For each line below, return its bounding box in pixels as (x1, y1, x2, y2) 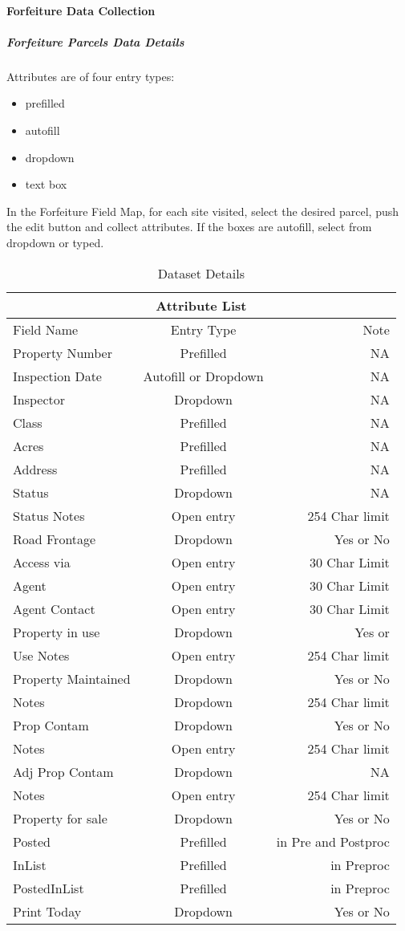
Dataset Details (157, 263, 245, 283)
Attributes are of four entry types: (6, 67, 175, 84)
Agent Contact (13, 599, 95, 618)
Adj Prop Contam (13, 762, 114, 781)
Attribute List (156, 295, 247, 315)
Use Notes (13, 645, 70, 665)
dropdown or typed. (6, 234, 104, 250)
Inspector (13, 389, 66, 409)
